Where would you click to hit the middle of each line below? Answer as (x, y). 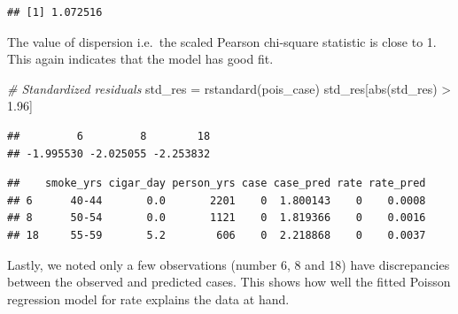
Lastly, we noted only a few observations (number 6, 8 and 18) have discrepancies (229, 264)
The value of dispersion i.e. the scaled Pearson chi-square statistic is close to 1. (222, 41)
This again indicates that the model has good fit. (140, 59)
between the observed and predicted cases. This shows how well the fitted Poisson (229, 282)
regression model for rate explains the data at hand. (148, 299)
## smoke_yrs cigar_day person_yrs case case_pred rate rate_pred (217, 184)
